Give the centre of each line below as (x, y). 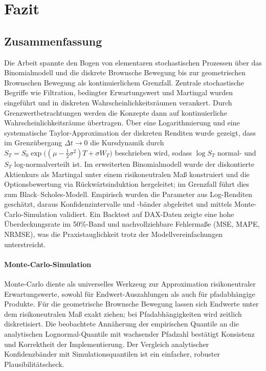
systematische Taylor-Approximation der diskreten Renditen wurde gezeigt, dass (130, 132)
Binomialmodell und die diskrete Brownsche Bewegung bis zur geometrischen (125, 72)
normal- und (237, 152)
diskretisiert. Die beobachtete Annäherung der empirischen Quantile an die (121, 324)
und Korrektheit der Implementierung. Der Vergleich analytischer (107, 344)
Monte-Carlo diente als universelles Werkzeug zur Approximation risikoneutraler (130, 284)
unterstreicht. (25, 244)
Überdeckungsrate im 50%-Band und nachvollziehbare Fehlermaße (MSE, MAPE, (132, 224)
